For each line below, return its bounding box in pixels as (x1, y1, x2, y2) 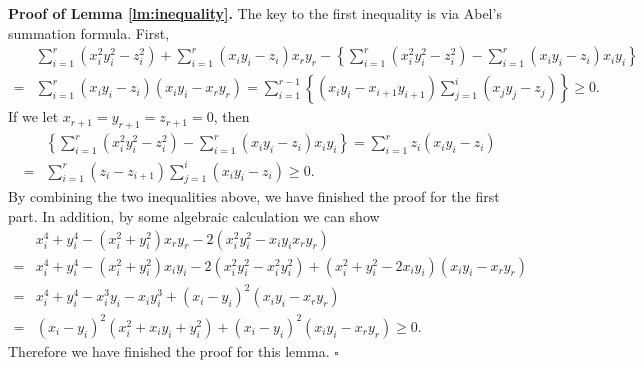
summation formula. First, (8, 22, 170, 43)
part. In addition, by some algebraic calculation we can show (8, 206, 380, 226)
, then (213, 106, 250, 127)
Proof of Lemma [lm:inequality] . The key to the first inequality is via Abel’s (8, 3, 502, 23)
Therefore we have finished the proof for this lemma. (8, 340, 330, 361)
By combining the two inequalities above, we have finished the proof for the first (8, 186, 500, 207)
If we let (8, 106, 59, 127)
